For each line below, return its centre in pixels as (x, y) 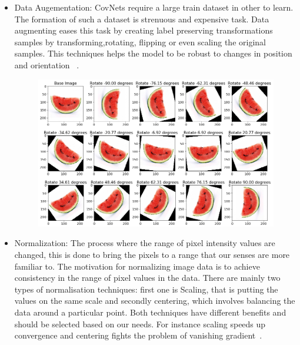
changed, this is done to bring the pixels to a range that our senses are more (152, 254)
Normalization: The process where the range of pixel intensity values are (145, 243)
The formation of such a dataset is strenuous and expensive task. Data (142, 19)
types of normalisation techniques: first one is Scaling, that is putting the (146, 289)
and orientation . (47, 64)
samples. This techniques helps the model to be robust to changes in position (153, 53)
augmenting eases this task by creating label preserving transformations (144, 30)
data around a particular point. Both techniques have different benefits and (150, 312)
